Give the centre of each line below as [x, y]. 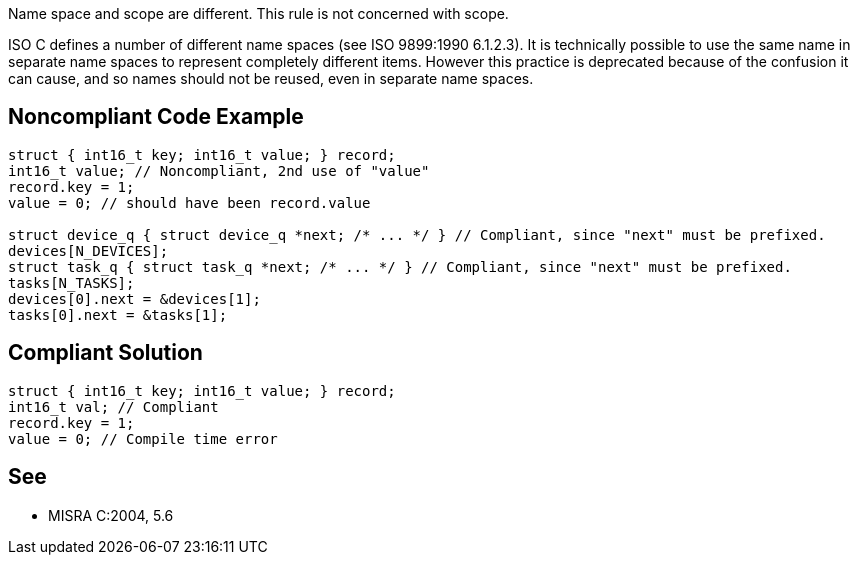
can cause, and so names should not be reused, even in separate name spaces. [271, 78]
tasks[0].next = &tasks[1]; [118, 314]
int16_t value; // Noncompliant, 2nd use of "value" [219, 170]
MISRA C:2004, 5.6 [111, 515]
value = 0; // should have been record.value [189, 202]
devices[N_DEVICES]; [88, 250]
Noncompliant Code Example [156, 117]
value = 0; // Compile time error [143, 438]
